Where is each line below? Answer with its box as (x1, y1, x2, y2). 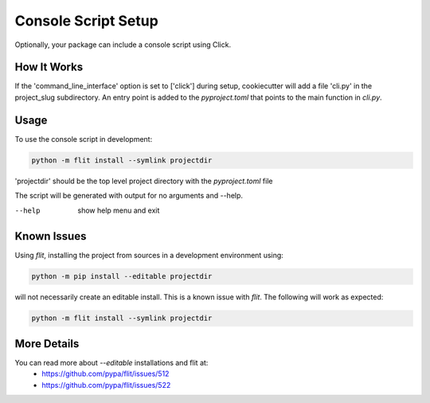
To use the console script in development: (14, 134, 153, 143)
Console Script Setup (14, 12, 158, 29)
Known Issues (14, 229, 87, 243)
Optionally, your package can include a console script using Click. (14, 40, 231, 49)
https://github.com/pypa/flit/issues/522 (41, 380, 171, 389)
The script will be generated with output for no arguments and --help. (14, 191, 243, 201)
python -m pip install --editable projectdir (31, 272, 213, 281)
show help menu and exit (77, 205, 160, 215)
